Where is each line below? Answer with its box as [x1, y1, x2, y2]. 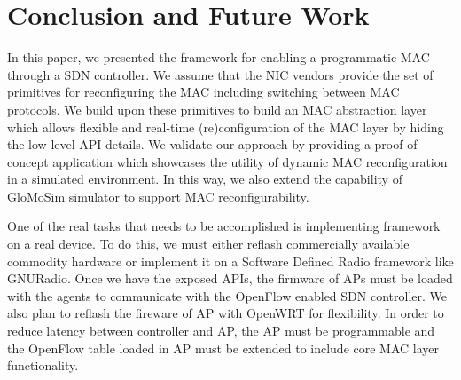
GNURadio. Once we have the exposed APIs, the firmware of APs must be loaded [7, 269, 453, 288]
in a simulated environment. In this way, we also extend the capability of [7, 170, 402, 188]
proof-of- [374, 135, 422, 154]
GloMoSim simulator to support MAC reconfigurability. [7, 186, 309, 205]
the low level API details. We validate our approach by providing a [7, 135, 371, 154]
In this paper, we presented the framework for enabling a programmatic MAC [7, 48, 430, 67]
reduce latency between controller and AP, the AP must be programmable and [7, 321, 435, 340]
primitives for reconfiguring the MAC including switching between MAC [7, 83, 400, 101]
